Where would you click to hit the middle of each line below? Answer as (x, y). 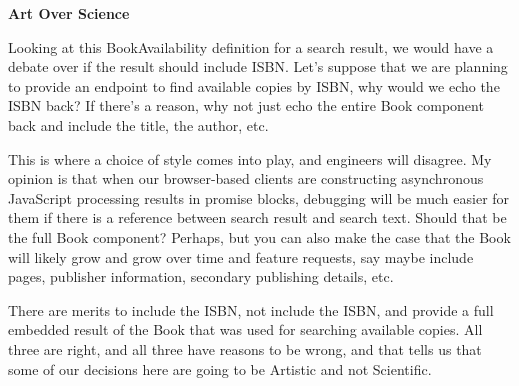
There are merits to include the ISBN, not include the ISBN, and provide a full (251, 309)
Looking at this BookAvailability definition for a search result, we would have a (251, 46)
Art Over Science (69, 13)
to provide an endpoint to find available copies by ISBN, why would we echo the (254, 85)
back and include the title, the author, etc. (138, 124)
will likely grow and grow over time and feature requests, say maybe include (241, 256)
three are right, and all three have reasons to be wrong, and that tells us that (245, 348)
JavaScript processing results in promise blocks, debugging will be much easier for (259, 197)
